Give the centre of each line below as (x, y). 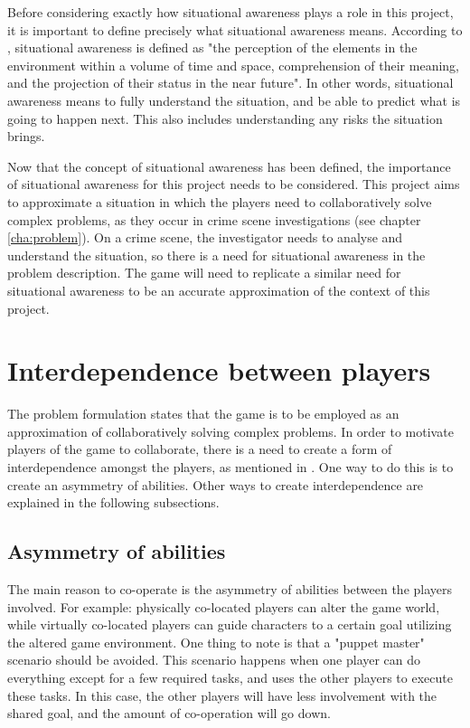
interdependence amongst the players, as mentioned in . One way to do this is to (230, 467)
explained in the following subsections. (113, 502)
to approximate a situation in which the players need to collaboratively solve (220, 201)
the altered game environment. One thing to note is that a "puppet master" (216, 642)
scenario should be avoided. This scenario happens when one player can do (214, 660)
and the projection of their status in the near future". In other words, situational (230, 83)
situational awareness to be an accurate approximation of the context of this (219, 290)
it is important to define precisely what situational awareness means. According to (235, 29)
